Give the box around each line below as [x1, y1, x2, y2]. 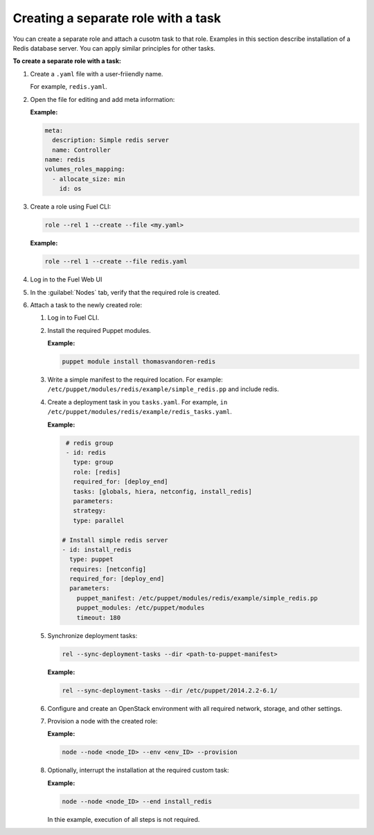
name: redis [44, 156, 86, 164]
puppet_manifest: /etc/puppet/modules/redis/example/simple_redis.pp [76, 594, 318, 602]
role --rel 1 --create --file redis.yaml [44, 257, 188, 266]
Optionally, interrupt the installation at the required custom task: [47, 766, 229, 775]
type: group [73, 458, 114, 466]
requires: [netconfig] [69, 565, 147, 573]
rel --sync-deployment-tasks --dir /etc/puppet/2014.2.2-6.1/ [62, 687, 278, 694]
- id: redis [66, 449, 107, 456]
